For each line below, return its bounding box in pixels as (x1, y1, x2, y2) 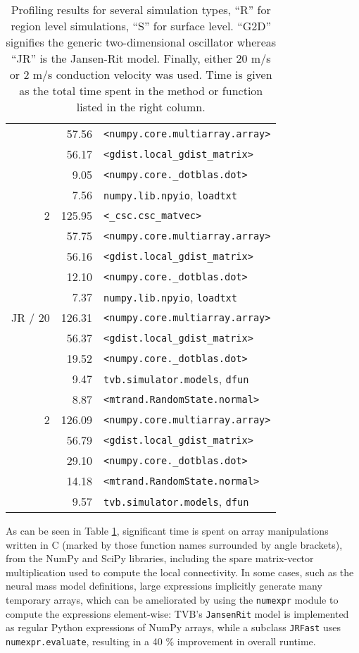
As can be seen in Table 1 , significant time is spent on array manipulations (6, 523, 329, 537)
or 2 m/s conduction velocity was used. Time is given (9, 66, 272, 82)
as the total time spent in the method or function (19, 82, 263, 99)
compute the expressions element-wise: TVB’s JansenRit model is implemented (6, 606, 349, 621)
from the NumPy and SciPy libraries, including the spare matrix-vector (6, 551, 314, 566)
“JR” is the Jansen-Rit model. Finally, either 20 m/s (11, 50, 271, 66)
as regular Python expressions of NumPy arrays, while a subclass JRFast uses (6, 620, 341, 635)
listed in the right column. (76, 99, 206, 115)
